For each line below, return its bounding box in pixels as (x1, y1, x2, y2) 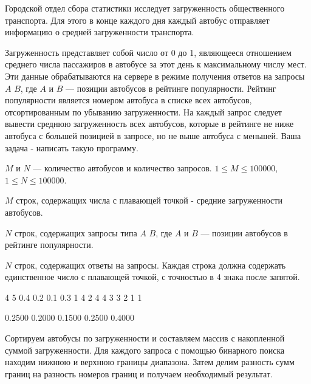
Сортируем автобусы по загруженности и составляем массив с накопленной (5, 332, 285, 345)
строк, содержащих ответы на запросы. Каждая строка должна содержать (14, 258, 286, 271)
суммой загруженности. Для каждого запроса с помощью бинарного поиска (5, 343, 285, 356)
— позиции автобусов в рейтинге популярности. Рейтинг (66, 81, 276, 94)
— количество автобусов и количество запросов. (33, 162, 212, 174)
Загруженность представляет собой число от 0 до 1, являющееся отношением (5, 46, 292, 58)
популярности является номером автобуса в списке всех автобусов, (5, 94, 252, 106)
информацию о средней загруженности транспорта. (5, 26, 194, 38)
